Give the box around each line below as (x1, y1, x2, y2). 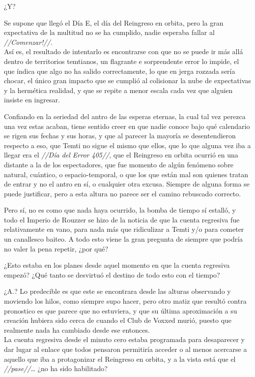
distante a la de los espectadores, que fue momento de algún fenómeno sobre (4, 159, 234, 169)
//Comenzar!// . (4, 36, 53, 47)
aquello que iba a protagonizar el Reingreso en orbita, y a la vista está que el (4, 353, 236, 364)
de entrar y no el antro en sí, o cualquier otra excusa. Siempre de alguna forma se (4, 179, 250, 189)
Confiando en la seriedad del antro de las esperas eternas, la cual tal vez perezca (4, 111, 246, 121)
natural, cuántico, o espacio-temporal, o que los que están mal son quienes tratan (4, 169, 249, 179)
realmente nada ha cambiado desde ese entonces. (4, 324, 150, 335)
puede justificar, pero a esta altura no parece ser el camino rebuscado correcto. (4, 188, 241, 198)
